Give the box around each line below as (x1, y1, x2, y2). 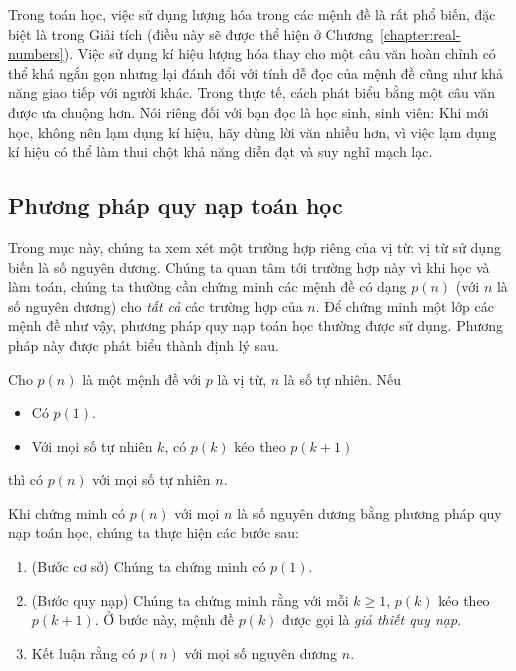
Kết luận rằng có (31, 642, 136, 663)
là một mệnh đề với (82, 368, 202, 389)
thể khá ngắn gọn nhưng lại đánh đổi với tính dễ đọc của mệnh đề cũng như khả (8, 62, 504, 83)
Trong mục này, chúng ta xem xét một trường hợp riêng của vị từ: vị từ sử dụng (8, 236, 501, 257)
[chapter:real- (380, 23, 461, 44)
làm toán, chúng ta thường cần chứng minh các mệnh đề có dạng (8, 276, 407, 297)
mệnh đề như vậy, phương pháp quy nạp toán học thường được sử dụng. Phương (8, 315, 504, 336)
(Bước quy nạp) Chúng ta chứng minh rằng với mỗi (31, 589, 349, 610)
